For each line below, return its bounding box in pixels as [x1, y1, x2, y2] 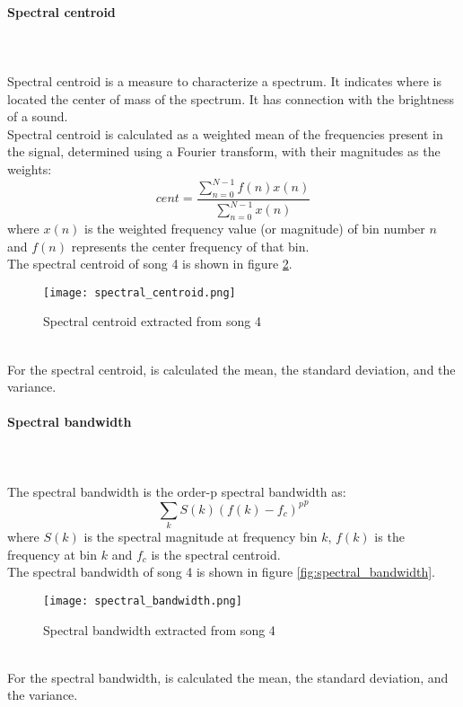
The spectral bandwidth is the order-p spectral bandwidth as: [7, 482, 346, 500]
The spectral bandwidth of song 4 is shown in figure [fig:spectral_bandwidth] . [7, 562, 435, 581]
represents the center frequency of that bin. [71, 236, 310, 255]
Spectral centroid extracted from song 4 [43, 312, 261, 331]
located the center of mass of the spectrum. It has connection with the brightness [7, 89, 454, 108]
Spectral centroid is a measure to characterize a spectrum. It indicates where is [7, 71, 441, 90]
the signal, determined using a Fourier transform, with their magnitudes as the [7, 142, 441, 161]
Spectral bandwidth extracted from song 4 [43, 620, 275, 639]
